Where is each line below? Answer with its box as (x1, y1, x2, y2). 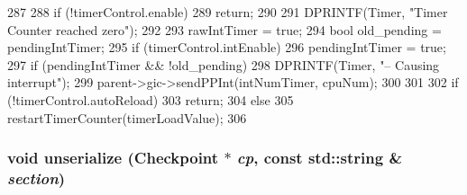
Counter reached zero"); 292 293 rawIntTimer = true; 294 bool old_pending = (7, 20, 442, 39)
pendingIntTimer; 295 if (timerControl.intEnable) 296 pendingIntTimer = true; (7, 38, 446, 57)
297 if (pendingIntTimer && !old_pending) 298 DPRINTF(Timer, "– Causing (7, 55, 440, 74)
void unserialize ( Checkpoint (7, 146, 219, 169)
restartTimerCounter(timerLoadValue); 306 (7, 108, 247, 127)
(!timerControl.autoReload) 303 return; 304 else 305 (7, 90, 294, 109)
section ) (7, 167, 66, 189)
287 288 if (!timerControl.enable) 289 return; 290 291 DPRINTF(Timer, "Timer (7, 3, 448, 21)
